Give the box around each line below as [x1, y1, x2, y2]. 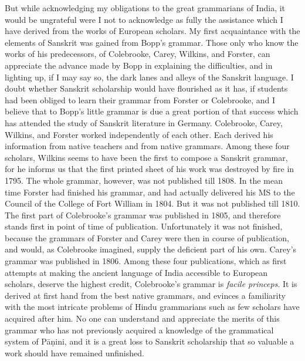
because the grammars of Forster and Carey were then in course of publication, [5, 231, 289, 244]
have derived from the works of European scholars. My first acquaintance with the [5, 25, 300, 37]
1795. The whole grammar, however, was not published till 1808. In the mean [5, 174, 283, 186]
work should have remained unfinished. [5, 346, 144, 359]
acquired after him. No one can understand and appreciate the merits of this [5, 312, 280, 325]
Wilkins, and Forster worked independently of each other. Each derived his [5, 128, 273, 140]
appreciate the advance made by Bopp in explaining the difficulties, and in [5, 59, 273, 71]
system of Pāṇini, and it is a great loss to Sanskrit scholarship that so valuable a [5, 335, 294, 347]
